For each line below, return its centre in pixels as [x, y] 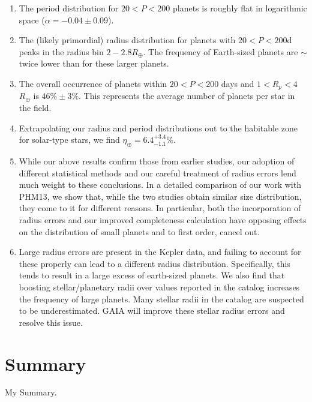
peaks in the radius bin [61, 51]
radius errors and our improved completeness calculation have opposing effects [163, 219]
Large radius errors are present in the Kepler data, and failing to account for [160, 252]
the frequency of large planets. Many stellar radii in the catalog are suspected [161, 298]
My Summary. [31, 392]
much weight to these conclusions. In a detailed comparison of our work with [160, 184]
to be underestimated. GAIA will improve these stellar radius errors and [152, 310]
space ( [32, 19]
